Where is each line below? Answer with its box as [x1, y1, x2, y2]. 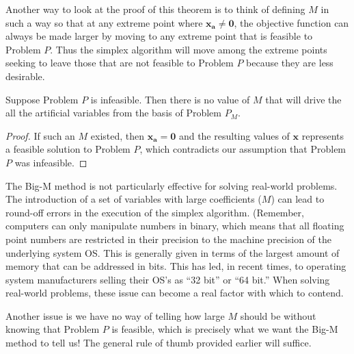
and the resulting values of [178, 128, 290, 142]
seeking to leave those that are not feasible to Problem [5, 55, 234, 70]
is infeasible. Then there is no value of [90, 92, 250, 106]
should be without [240, 308, 316, 323]
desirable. [5, 68, 45, 83]
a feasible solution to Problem [5, 142, 131, 156]
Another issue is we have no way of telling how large [5, 308, 225, 323]
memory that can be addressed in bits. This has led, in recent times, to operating [5, 259, 346, 273]
